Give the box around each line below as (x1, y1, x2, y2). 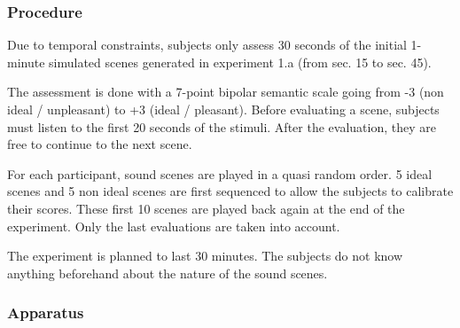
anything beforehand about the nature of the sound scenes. (7, 263, 328, 282)
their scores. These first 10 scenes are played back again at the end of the (7, 199, 405, 217)
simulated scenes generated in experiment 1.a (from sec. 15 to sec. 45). (49, 52, 432, 71)
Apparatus (7, 301, 84, 324)
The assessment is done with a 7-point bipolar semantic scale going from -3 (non (7, 82, 444, 101)
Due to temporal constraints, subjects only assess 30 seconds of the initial (7, 35, 407, 54)
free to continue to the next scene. (7, 135, 192, 153)
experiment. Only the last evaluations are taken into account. (7, 216, 340, 235)
